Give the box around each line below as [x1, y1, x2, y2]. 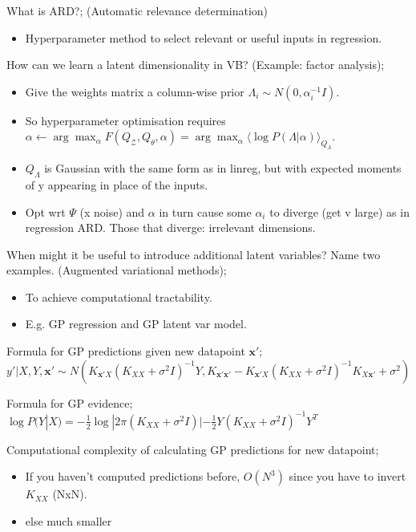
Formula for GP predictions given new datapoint [6, 343, 245, 359]
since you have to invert [289, 468, 406, 485]
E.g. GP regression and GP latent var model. [25, 315, 247, 332]
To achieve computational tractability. [25, 288, 212, 305]
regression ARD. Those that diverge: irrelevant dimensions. [25, 219, 316, 236]
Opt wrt [25, 203, 66, 220]
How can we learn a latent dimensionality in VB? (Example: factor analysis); [6, 56, 385, 73]
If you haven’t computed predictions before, [25, 468, 240, 485]
